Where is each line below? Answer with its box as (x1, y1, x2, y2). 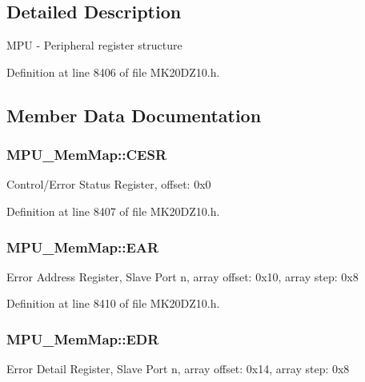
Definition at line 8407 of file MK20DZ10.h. (6, 202, 220, 219)
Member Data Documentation (6, 102, 262, 127)
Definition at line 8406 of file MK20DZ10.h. (6, 63, 220, 80)
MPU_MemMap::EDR (6, 328, 159, 348)
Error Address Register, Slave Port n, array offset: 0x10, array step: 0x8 (6, 268, 359, 285)
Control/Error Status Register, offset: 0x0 (6, 176, 211, 193)
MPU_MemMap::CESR (6, 145, 167, 165)
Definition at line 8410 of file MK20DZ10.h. (6, 295, 220, 312)
